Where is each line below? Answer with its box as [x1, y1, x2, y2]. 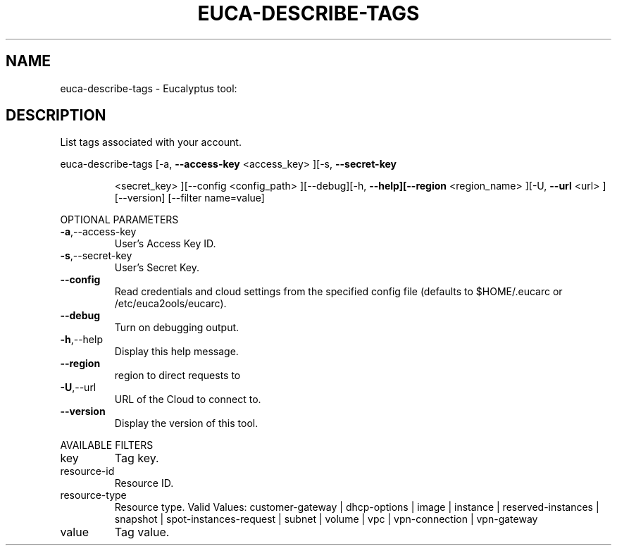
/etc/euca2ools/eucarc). [114, 297, 227, 310]
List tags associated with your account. [60, 136, 242, 149]
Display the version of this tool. [114, 417, 258, 430]
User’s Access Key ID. [114, 237, 216, 250]
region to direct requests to [114, 369, 241, 382]
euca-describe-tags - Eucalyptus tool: [60, 82, 237, 94]
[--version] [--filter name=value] [114, 192, 265, 204]
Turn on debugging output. [114, 321, 239, 334]
